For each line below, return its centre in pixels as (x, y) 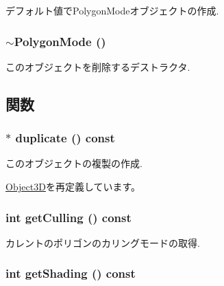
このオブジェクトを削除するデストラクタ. (98, 66)
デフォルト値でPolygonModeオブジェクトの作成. (112, 10)
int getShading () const (71, 273)
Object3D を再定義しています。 (73, 186)
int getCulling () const (69, 217)
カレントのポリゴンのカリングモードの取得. (103, 242)
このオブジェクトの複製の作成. (74, 163)
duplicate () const (65, 138)
